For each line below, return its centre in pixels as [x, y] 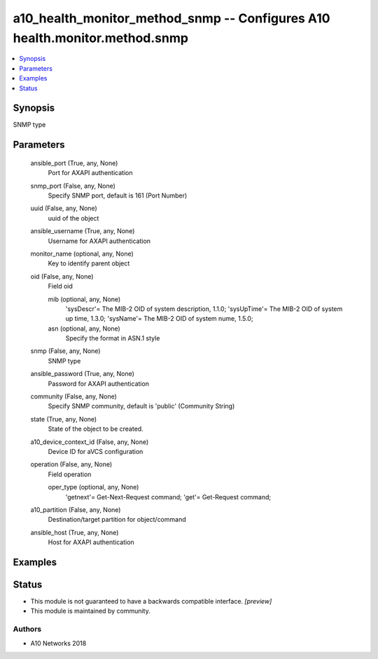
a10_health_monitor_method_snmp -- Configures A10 [171, 18]
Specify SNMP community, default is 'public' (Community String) [141, 406]
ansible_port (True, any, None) [74, 163]
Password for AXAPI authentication [99, 383]
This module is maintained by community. [90, 611]
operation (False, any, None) [71, 464]
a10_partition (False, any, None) [76, 509]
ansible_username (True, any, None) [83, 231]
